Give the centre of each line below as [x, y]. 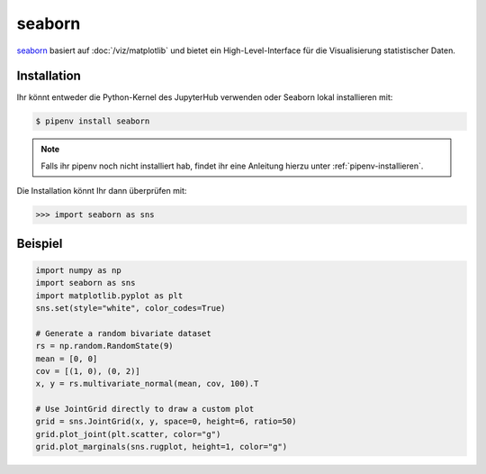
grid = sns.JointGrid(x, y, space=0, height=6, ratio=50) [166, 422]
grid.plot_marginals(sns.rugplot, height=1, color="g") [162, 447]
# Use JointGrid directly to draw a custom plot [145, 409]
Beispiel [40, 243]
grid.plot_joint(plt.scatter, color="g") [128, 434]
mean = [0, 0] [67, 359]
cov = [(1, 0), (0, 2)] [88, 371]
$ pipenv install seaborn [93, 121]
